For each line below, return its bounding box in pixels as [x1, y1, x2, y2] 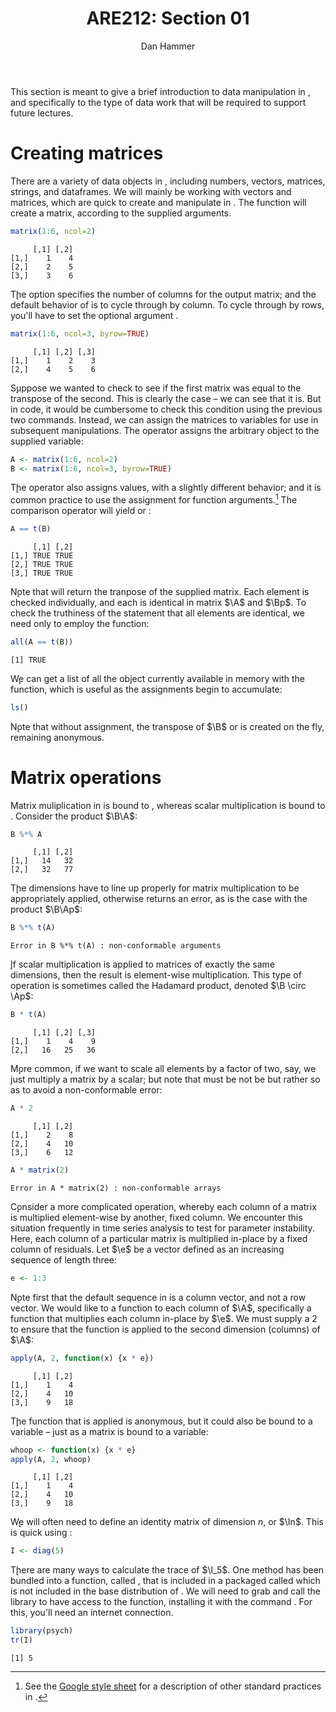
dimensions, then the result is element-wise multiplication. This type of [10, 969, 302, 981]
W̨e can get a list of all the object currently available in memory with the [10, 672, 305, 684]
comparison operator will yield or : [10, 505, 152, 517]
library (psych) [10, 1626, 74, 1636]
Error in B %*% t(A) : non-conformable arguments [10, 941, 222, 951]
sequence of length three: [10, 1253, 117, 1266]
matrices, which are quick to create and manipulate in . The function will [10, 196, 307, 208]
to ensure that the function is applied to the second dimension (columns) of [10, 1323, 321, 1335]
